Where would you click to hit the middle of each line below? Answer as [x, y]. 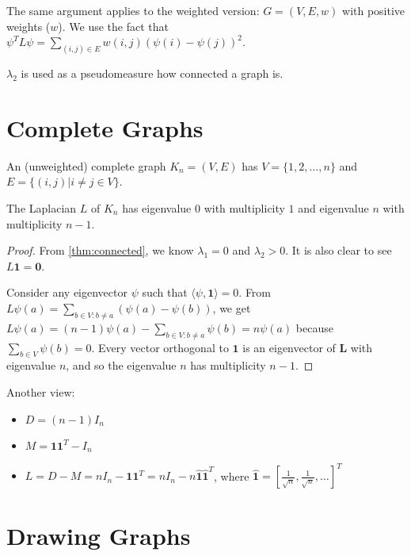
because [314, 327]
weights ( [29, 26]
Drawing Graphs [99, 535]
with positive [374, 10]
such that [165, 292]
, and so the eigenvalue [121, 365]
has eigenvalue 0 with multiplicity [204, 207]
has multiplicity [228, 365]
